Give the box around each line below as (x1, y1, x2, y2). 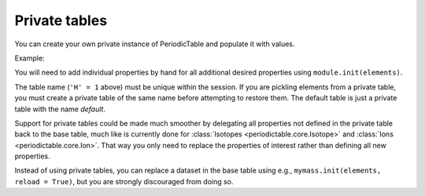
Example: (14, 53, 45, 63)
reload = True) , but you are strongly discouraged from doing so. (14, 176, 234, 186)
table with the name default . (14, 104, 106, 114)
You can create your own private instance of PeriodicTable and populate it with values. (14, 39, 295, 49)
